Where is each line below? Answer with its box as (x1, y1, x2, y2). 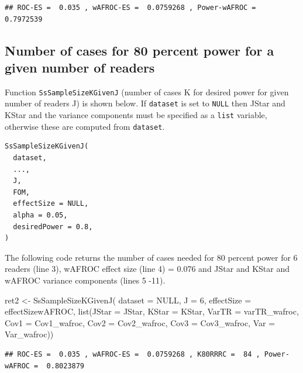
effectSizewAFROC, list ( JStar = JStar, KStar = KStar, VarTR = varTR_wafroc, (5, 305, 299, 317)
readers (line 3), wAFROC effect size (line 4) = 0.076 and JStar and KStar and (5, 263, 290, 275)
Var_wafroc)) (5, 328, 54, 340)
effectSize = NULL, (13, 199, 89, 208)
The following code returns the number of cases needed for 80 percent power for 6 (5, 251, 298, 263)
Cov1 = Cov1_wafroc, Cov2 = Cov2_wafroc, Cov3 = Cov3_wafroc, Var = (5, 316, 276, 329)
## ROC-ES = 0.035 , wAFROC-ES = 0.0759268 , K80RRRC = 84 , (5, 350, 260, 358)
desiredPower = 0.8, (13, 222, 93, 231)
